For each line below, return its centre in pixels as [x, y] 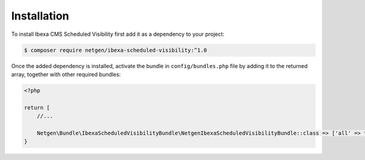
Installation [40, 16]
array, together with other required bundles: [66, 74]
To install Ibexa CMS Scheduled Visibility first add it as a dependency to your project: [118, 34]
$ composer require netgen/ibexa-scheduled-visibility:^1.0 [116, 50]
